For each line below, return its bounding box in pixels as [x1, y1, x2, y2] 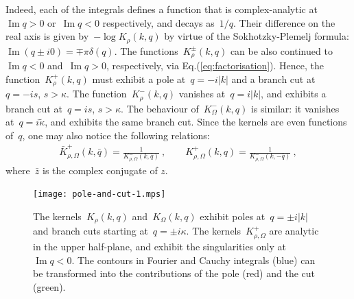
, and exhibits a [261, 86, 327, 101]
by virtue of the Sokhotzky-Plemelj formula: [164, 29, 349, 43]
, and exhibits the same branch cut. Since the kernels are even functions [45, 115, 347, 129]
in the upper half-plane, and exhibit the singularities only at [33, 239, 286, 253]
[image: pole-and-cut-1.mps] [33, 189, 166, 200]
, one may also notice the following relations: [22, 128, 210, 142]
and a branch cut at [231, 71, 316, 86]
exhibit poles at [200, 209, 265, 224]
